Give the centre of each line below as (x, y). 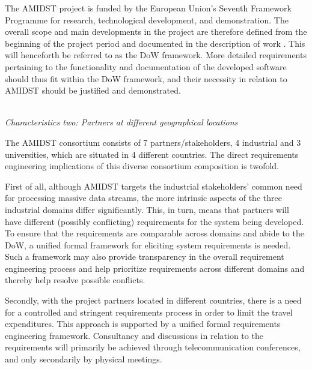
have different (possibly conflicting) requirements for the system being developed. (154, 221)
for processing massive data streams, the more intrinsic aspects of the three (143, 198)
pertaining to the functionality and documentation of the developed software (146, 66)
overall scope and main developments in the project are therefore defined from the (156, 31)
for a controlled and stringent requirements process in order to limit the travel (149, 312)
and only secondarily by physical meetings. (84, 359)
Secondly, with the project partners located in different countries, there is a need (153, 300)
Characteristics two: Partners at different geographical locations (121, 122)
